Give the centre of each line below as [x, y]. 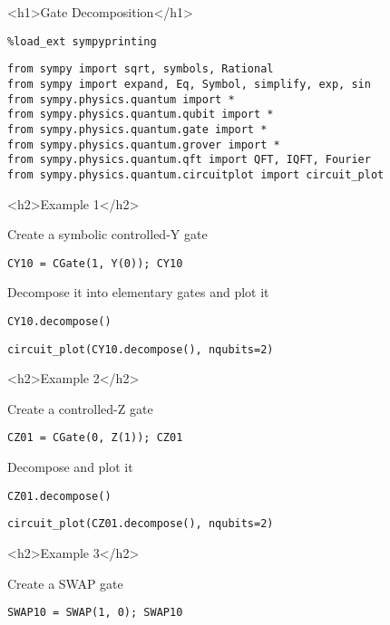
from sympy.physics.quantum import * [121, 99]
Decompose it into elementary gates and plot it [138, 292]
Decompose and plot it [70, 467]
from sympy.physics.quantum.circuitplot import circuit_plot [196, 174]
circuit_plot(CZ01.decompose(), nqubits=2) [141, 524]
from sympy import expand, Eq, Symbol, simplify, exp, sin [189, 84]
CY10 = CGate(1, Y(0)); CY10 [95, 263]
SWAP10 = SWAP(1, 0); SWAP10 [95, 613]
